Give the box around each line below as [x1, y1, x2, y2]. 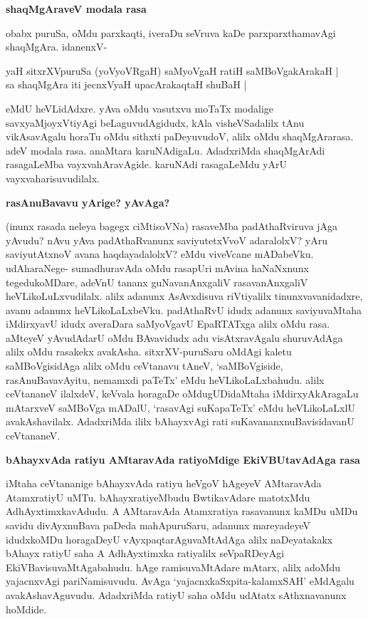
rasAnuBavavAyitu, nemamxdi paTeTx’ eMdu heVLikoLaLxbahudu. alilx [6, 372, 325, 387]
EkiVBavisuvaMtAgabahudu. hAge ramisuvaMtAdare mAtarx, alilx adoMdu [6, 559, 341, 574]
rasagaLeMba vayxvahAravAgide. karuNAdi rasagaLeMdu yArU [6, 157, 288, 172]
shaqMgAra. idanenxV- [6, 39, 107, 54]
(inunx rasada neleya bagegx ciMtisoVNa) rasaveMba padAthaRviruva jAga [6, 219, 338, 234]
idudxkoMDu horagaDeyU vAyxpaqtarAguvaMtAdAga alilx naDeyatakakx [6, 531, 333, 546]
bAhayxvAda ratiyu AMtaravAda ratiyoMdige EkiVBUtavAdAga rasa [6, 452, 360, 467]
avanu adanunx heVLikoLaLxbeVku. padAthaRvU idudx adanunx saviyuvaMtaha [6, 302, 362, 317]
